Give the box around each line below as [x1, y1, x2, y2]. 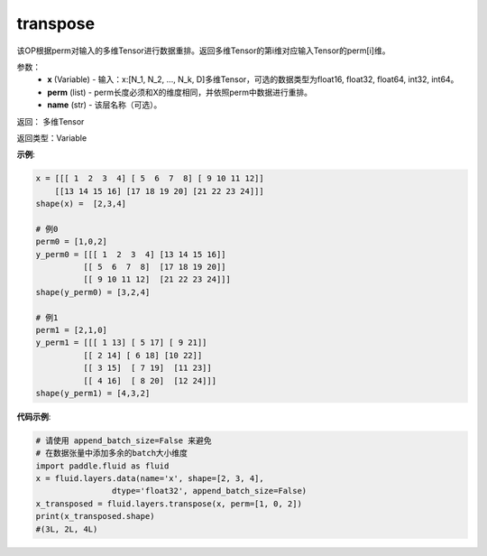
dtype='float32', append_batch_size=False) [111, 486, 308, 496]
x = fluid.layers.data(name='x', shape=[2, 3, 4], [35, 474, 265, 484]
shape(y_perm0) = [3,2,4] [35, 287, 151, 297]
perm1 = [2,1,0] [35, 325, 108, 335]
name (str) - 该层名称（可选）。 [47, 99, 162, 110]
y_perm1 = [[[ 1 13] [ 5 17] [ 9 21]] [35, 338, 207, 347]
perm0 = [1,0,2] [35, 236, 108, 247]
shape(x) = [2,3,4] [35, 199, 126, 209]
